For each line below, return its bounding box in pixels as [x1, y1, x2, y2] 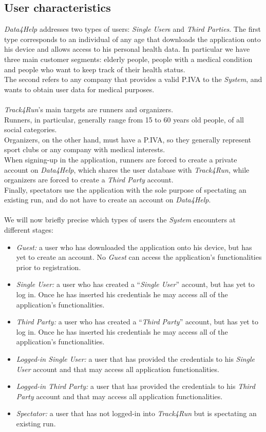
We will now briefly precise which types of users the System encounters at [4, 214, 236, 225]
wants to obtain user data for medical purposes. [4, 84, 155, 94]
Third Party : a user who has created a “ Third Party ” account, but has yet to [16, 316, 258, 327]
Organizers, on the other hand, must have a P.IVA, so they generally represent [4, 134, 252, 145]
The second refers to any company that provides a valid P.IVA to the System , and [4, 74, 262, 85]
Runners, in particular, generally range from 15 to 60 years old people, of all [4, 114, 244, 125]
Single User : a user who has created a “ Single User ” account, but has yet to [16, 279, 255, 290]
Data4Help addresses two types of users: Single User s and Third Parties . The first [4, 24, 261, 34]
